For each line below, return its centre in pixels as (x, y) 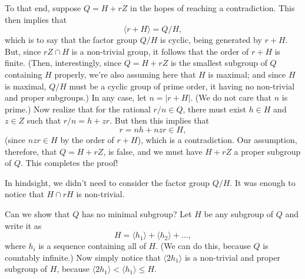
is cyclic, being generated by (211, 40)
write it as (23, 225)
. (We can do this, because (203, 246)
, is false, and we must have (153, 151)
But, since (23, 51)
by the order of (87, 139)
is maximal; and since (247, 74)
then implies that (36, 19)
